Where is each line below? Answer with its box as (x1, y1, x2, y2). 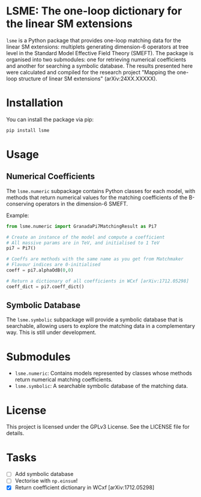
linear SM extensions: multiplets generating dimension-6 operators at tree (6, 43, 189, 50)
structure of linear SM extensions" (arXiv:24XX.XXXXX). (18, 75, 158, 82)
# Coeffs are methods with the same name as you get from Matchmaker (6, 256, 184, 262)
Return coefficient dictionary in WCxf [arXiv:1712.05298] (14, 484, 155, 491)
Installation (6, 96, 64, 110)
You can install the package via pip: (6, 116, 94, 123)
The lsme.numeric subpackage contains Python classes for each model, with (6, 187, 196, 194)
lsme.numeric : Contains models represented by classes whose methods (14, 370, 192, 377)
